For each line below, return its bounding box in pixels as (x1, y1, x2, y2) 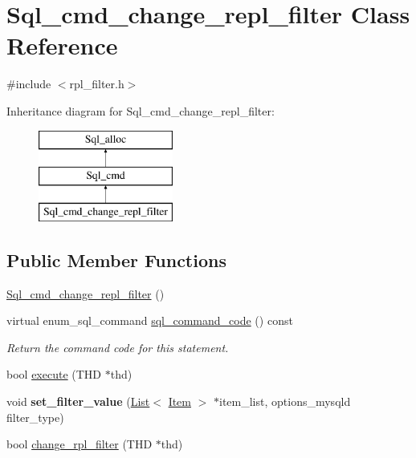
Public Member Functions (6, 247, 226, 272)
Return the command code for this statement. (6, 338, 229, 355)
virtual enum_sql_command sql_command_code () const (6, 312, 293, 329)
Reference (6, 29, 118, 62)
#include (6, 75, 51, 92)
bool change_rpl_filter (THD (6, 436, 153, 452)
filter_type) (6, 408, 64, 425)
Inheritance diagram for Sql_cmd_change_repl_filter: (6, 102, 275, 119)
